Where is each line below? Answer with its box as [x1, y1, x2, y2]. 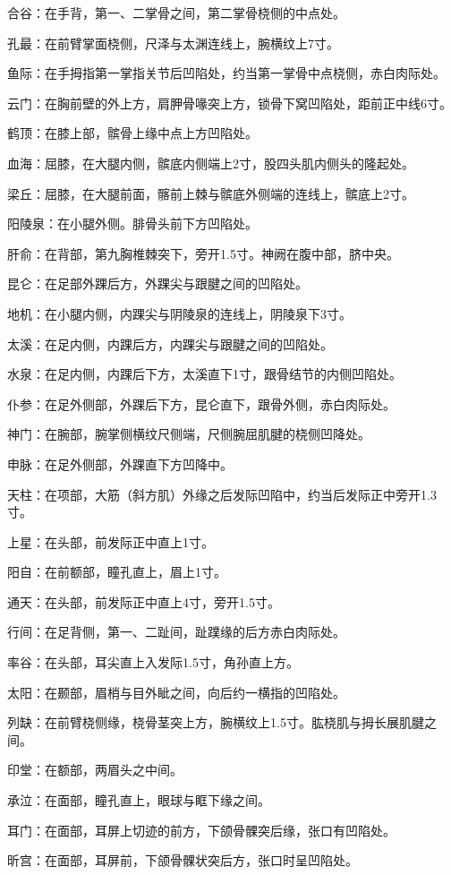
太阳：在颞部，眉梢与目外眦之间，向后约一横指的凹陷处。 [7, 682, 345, 701]
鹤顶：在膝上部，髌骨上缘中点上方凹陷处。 [7, 124, 258, 142]
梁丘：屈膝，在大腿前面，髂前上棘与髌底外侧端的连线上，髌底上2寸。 [7, 184, 414, 202]
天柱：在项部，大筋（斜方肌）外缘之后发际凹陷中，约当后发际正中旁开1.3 [7, 485, 437, 503]
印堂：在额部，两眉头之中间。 [7, 760, 183, 779]
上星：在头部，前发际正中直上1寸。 [7, 532, 214, 551]
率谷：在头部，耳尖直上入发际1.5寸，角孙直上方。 [7, 653, 299, 672]
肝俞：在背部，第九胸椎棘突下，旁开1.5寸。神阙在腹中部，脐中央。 [7, 244, 399, 262]
